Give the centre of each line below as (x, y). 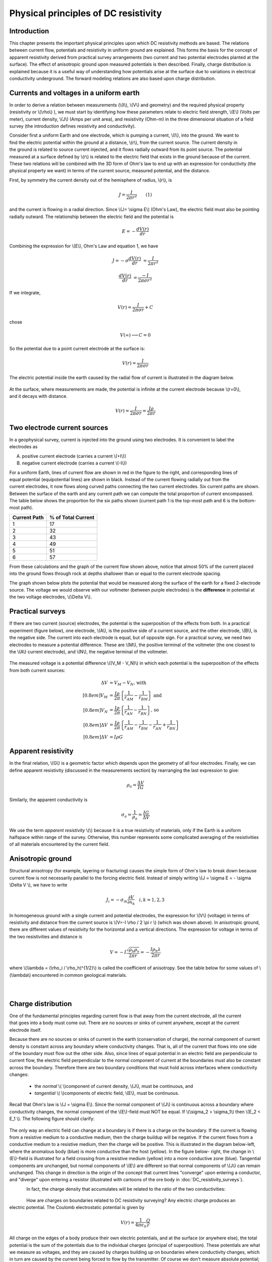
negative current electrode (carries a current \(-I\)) (74, 463)
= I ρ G (116, 737)
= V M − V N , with (128, 683)
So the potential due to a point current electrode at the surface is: (77, 348)
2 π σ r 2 (145, 280)
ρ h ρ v (134, 950)
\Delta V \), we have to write (38, 885)
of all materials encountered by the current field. (59, 844)
